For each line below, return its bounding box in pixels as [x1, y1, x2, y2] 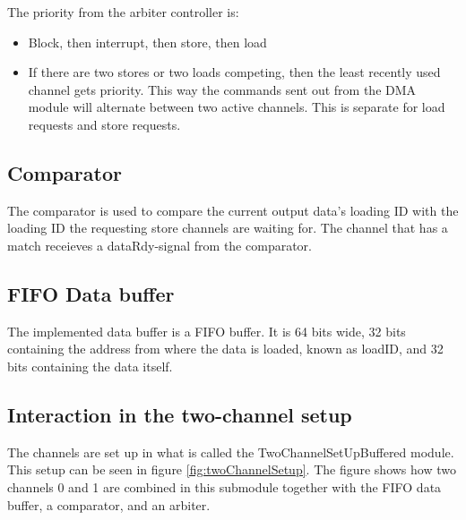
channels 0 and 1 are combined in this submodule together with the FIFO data [7, 477, 442, 496]
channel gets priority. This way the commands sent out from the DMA [28, 80, 417, 98]
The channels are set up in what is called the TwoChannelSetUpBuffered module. [7, 442, 454, 461]
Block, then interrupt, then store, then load [28, 32, 267, 51]
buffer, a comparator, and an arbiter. [7, 495, 211, 514]
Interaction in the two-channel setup [7, 400, 352, 428]
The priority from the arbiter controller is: [7, 3, 239, 21]
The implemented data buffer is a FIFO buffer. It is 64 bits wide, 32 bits [7, 321, 406, 340]
